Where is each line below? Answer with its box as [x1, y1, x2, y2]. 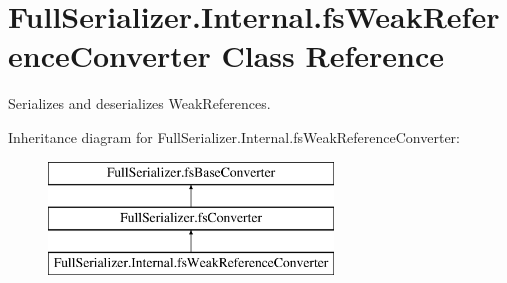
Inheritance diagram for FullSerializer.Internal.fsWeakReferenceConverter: [8, 126, 460, 147]
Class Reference [221, 35, 444, 76]
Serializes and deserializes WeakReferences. [8, 93, 271, 114]
